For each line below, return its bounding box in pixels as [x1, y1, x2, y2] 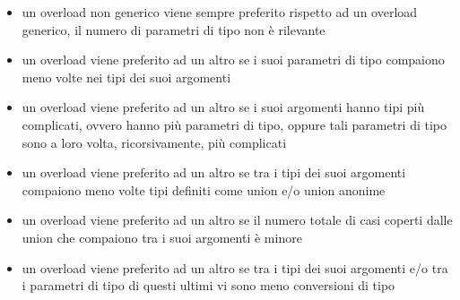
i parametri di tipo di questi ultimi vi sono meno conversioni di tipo [22, 276, 395, 295]
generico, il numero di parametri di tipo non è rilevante [22, 20, 325, 39]
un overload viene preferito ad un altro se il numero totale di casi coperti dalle [22, 210, 453, 229]
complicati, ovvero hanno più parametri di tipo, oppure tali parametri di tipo [22, 115, 447, 133]
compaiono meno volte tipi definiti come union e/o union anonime [22, 180, 386, 199]
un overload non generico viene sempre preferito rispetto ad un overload [22, 3, 418, 21]
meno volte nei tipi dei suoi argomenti [22, 67, 231, 86]
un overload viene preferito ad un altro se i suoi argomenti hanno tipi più [22, 98, 425, 116]
